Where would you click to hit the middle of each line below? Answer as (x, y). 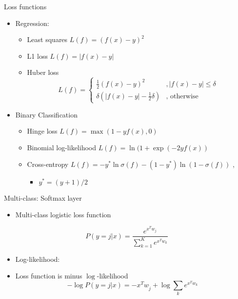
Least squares (47, 39)
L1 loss (37, 56)
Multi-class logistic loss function (63, 214)
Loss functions (25, 6)
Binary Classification (46, 114)
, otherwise (182, 96)
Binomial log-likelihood (61, 148)
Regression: (32, 23)
